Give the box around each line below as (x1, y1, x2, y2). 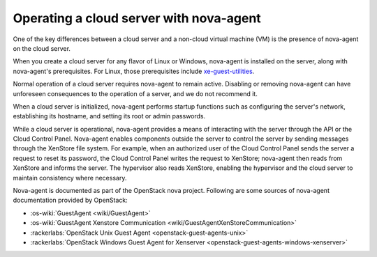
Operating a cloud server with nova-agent (13, 10, 261, 26)
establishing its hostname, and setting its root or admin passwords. (13, 112, 206, 120)
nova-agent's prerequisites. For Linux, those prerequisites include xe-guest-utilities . (13, 67, 255, 75)
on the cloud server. (13, 44, 71, 52)
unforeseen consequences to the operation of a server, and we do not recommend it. (13, 89, 258, 98)
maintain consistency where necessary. (13, 173, 127, 182)
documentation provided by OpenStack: (13, 196, 128, 205)
